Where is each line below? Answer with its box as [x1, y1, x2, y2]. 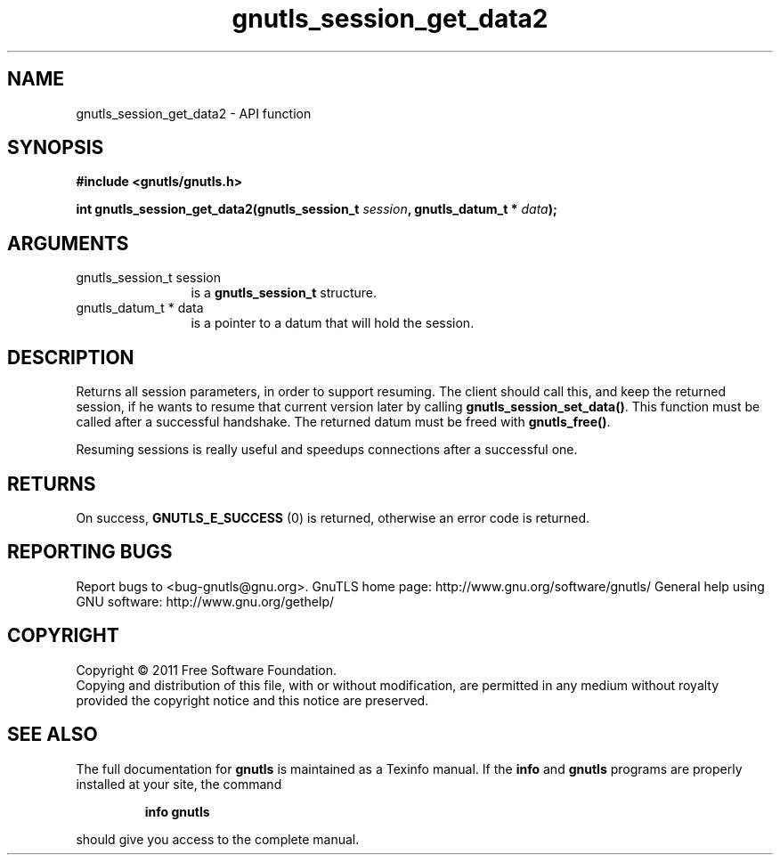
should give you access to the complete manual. [76, 831, 360, 847]
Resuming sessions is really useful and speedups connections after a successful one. [76, 442, 578, 458]
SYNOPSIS [7, 136, 104, 159]
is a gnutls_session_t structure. [191, 285, 377, 301]
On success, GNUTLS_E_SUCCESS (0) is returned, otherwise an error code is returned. [76, 509, 590, 525]
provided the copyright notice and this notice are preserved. [76, 692, 429, 708]
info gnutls [144, 803, 210, 819]
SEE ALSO [7, 723, 98, 746]
